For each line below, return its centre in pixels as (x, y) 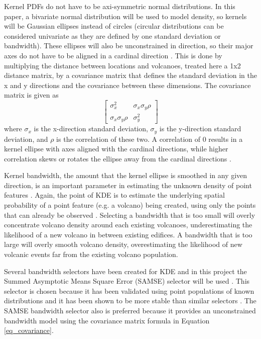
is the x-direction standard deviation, (91, 129)
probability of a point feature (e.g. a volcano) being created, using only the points (130, 205)
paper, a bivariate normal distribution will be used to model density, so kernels (125, 16)
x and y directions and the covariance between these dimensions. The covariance (127, 85)
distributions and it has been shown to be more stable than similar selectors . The (130, 301)
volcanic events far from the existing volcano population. (91, 254)
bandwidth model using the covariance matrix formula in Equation (107, 320)
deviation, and (26, 139)
